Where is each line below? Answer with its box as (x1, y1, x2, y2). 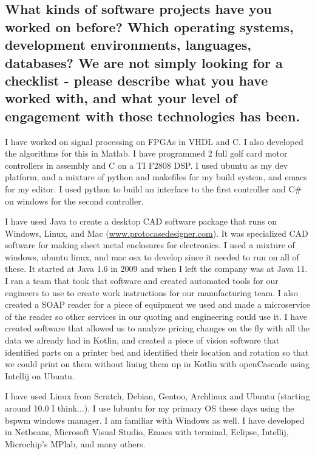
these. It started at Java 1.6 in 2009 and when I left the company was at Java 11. (5, 262, 308, 275)
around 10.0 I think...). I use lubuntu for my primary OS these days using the (5, 402, 294, 415)
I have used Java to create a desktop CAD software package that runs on (5, 215, 277, 228)
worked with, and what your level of (5, 89, 237, 107)
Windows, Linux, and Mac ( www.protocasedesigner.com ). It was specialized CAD (5, 226, 308, 239)
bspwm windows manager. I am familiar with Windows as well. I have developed (5, 413, 305, 426)
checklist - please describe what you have (5, 70, 268, 89)
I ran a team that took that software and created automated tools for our (5, 274, 279, 287)
